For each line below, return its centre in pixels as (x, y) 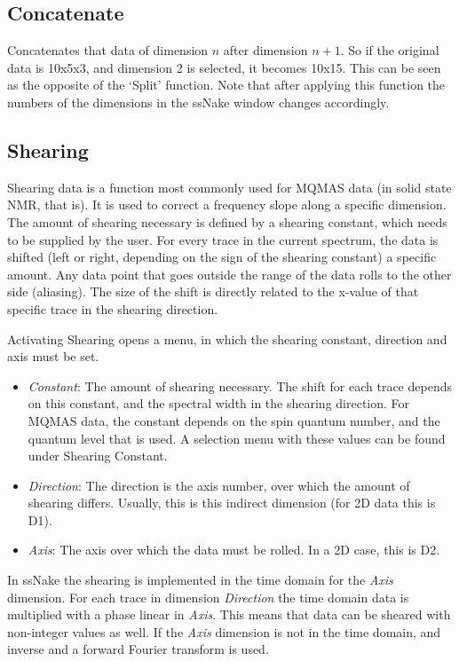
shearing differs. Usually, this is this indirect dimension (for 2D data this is (232, 503)
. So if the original (390, 50)
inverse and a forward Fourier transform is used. (138, 649)
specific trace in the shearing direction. (113, 308)
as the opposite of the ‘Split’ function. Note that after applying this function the (226, 85)
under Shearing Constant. (98, 456)
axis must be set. (53, 356)
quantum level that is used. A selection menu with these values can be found (237, 438)
